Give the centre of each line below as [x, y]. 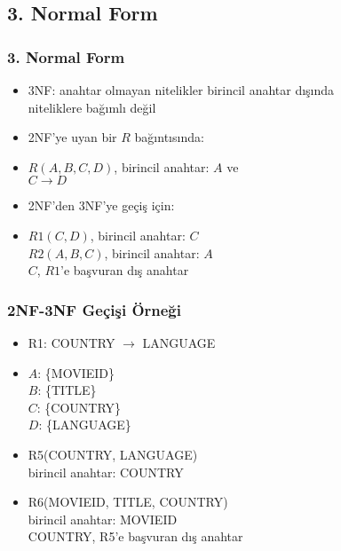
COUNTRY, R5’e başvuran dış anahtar [135, 536]
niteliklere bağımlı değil [92, 107]
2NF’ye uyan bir [72, 137]
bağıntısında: [169, 137]
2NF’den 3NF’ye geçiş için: [101, 205]
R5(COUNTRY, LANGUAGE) [113, 454]
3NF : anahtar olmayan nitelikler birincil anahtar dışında [181, 90]
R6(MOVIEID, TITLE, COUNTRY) [128, 502]
